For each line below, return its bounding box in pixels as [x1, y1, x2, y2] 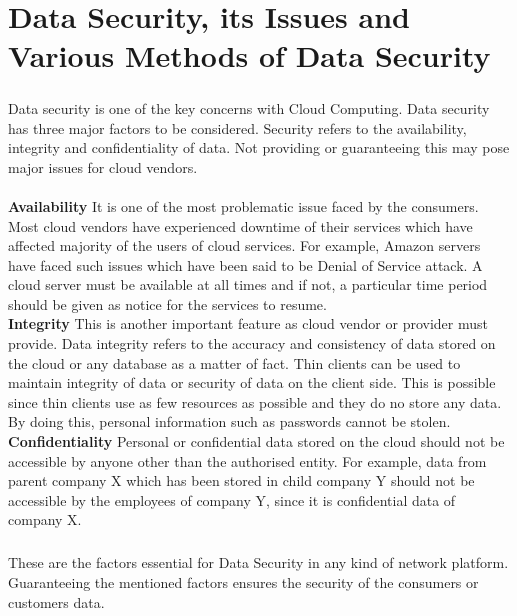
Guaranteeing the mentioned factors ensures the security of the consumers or [8, 571, 479, 592]
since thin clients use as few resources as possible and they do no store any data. [8, 391, 502, 412]
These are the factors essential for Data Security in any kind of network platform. [8, 552, 509, 573]
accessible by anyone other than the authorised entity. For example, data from [8, 450, 487, 471]
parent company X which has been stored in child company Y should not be [8, 470, 475, 491]
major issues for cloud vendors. [8, 156, 198, 177]
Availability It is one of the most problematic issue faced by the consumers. [8, 195, 479, 216]
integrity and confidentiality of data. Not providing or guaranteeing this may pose [8, 137, 510, 158]
